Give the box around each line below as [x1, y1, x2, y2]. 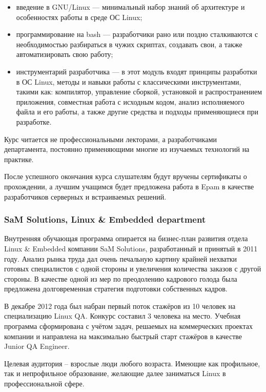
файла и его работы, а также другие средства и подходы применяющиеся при [16, 106, 258, 117]
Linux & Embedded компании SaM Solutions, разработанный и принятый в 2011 [4, 243, 258, 253]
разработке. [16, 116, 52, 127]
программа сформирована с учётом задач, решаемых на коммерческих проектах [4, 321, 253, 331]
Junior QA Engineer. [4, 341, 70, 351]
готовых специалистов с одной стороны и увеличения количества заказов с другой [4, 263, 261, 274]
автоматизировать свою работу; [16, 49, 113, 60]
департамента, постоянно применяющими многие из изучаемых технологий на [4, 144, 250, 154]
